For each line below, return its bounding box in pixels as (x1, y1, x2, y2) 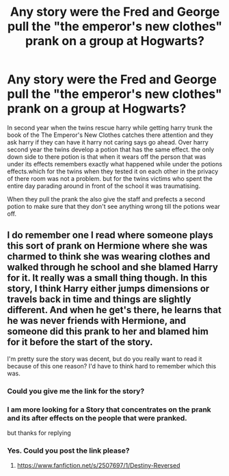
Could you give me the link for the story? (7, 386, 145, 396)
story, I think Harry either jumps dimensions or (7, 283, 210, 295)
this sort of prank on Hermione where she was (7, 240, 208, 252)
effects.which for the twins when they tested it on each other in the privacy (7, 167, 219, 175)
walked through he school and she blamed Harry (7, 262, 219, 273)
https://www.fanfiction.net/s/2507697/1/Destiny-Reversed (16, 462, 180, 470)
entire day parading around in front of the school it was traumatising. (7, 181, 200, 190)
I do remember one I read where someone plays (7, 229, 213, 241)
